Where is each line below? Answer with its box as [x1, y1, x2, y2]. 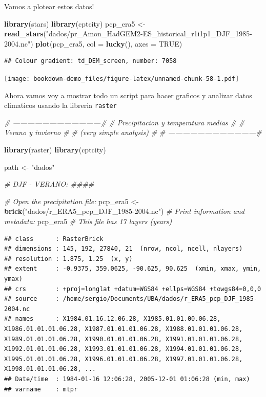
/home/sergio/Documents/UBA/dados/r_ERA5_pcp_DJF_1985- [63, 295, 257, 303]
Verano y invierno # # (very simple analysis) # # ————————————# [4, 127, 262, 138]
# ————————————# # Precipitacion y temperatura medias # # [4, 117, 245, 127]
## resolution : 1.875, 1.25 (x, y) [4, 255, 133, 262]
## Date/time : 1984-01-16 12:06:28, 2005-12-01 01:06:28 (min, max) [4, 375, 250, 383]
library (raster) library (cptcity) [4, 144, 106, 155]
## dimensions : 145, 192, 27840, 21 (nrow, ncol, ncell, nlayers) [4, 245, 243, 253]
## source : [4, 295, 59, 303]
